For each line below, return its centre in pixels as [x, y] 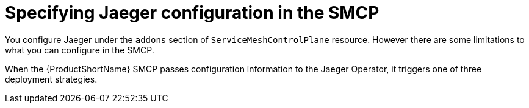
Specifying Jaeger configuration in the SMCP [192, 13]
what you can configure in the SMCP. [80, 50]
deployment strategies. [51, 79]
